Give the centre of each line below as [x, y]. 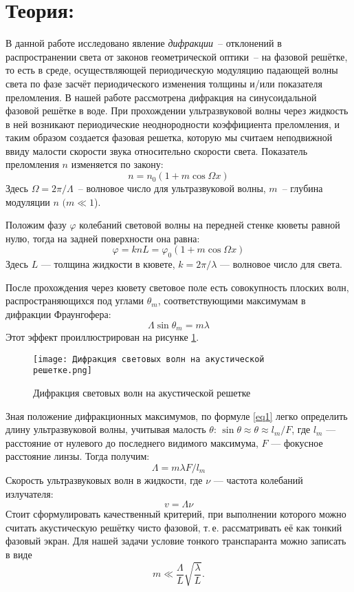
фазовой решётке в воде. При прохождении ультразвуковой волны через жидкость [177, 110]
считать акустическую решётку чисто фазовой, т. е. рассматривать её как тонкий [174, 527]
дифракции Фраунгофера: [58, 314]
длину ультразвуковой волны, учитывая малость [106, 429]
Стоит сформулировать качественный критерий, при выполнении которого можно [176, 514]
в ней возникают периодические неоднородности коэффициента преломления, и [173, 124]
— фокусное [297, 442]
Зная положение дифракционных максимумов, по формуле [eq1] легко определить [177, 415]
